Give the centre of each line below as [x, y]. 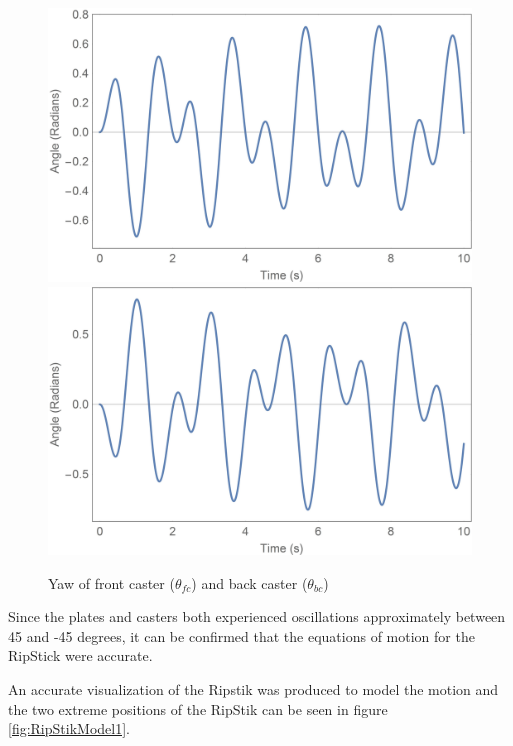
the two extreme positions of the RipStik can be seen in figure [198, 708]
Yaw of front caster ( [111, 582]
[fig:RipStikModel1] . [69, 728]
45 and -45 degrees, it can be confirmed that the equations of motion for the [241, 635]
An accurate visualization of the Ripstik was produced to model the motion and [253, 688]
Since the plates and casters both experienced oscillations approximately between [257, 616]
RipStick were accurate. [80, 655]
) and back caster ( [249, 582]
